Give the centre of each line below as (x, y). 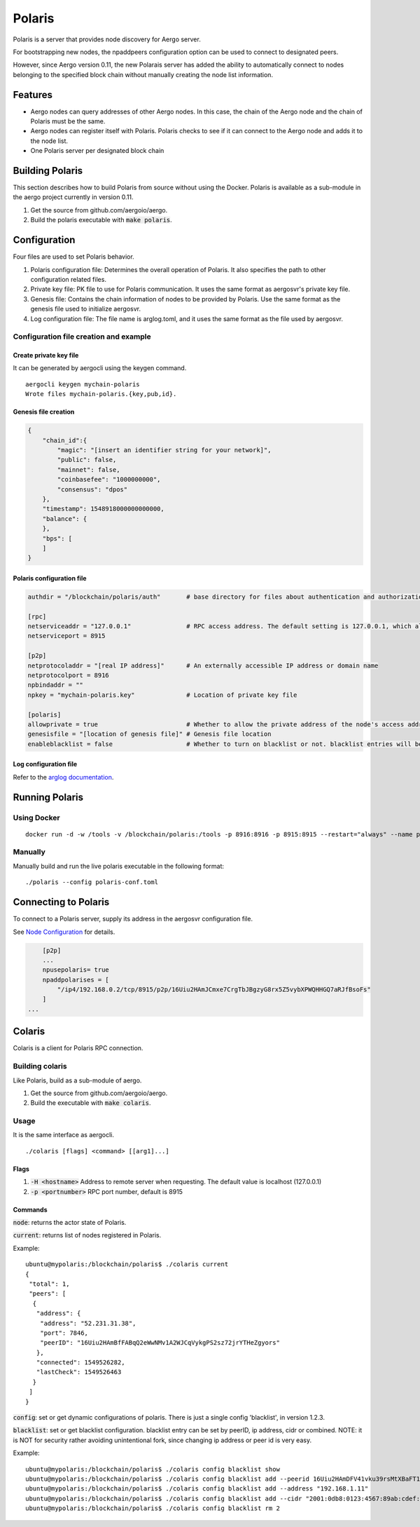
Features (33, 95)
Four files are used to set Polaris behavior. (73, 257)
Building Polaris (48, 171)
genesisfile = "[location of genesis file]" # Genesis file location (149, 734)
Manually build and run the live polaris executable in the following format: (118, 866)
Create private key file (46, 355)
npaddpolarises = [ (76, 979)
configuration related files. (68, 279)
